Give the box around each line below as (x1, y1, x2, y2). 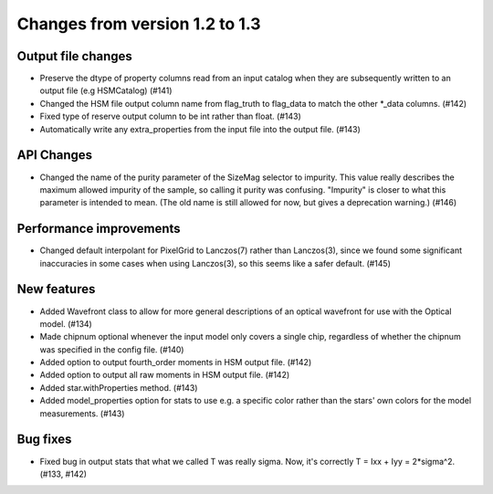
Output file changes (16, 48, 132, 64)
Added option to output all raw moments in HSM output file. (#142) (39, 370, 290, 381)
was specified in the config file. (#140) (39, 343, 184, 355)
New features (16, 281, 96, 297)
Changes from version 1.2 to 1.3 (16, 14, 261, 34)
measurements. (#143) (39, 407, 125, 419)
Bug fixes (16, 432, 72, 447)
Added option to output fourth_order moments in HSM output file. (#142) (39, 357, 312, 368)
